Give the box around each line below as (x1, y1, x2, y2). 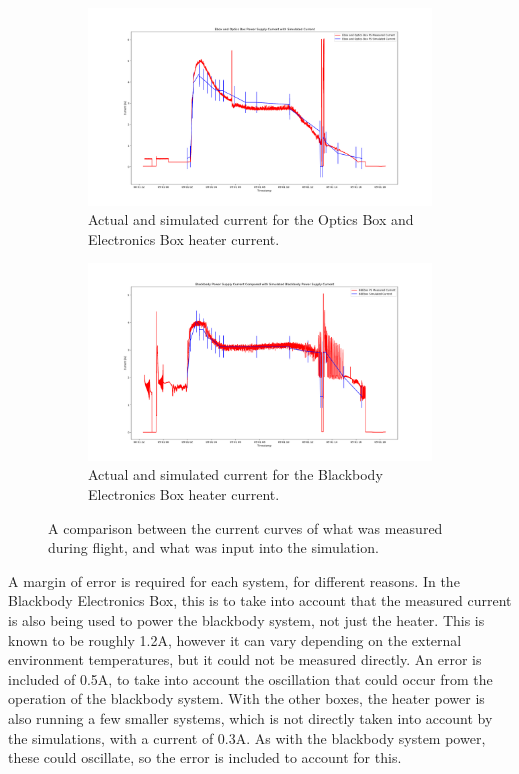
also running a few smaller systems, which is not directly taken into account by (8, 707, 493, 728)
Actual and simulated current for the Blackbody (88, 464, 383, 485)
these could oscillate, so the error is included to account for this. (8, 747, 402, 768)
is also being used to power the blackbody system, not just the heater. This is (8, 610, 485, 630)
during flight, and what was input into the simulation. (48, 537, 379, 558)
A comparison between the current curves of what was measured (48, 517, 443, 538)
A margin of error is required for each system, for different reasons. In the (8, 570, 460, 591)
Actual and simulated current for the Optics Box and (88, 209, 414, 230)
